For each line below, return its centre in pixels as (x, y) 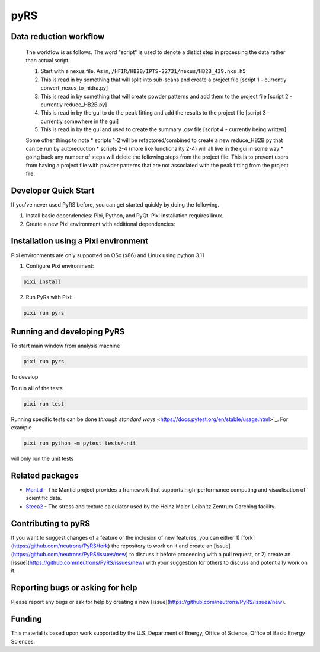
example (21, 428)
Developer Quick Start (53, 190)
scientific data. (44, 498)
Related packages (45, 475)
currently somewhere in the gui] (79, 121)
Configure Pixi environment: (60, 266)
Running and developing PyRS (68, 332)
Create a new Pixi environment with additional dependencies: (100, 224)
